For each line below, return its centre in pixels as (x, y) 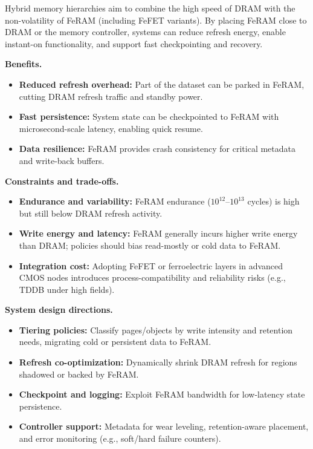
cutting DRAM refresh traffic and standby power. (111, 96)
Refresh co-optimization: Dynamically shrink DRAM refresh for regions (158, 362)
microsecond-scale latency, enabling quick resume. (111, 128)
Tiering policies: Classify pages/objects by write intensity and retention (156, 329)
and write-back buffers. (62, 160)
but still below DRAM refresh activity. (91, 213)
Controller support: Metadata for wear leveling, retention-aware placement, (164, 426)
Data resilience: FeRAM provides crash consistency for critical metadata (157, 149)
